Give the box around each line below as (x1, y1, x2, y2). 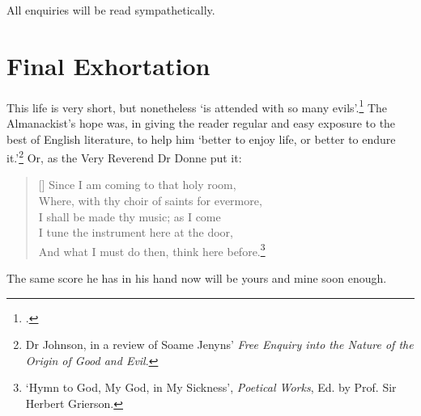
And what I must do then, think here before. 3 (38, 240, 266, 259)
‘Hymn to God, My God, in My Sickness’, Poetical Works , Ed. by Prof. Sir (25, 379, 397, 396)
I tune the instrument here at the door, (38, 224, 233, 241)
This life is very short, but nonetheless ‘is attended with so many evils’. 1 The (6, 96, 388, 116)
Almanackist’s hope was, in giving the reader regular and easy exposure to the (6, 114, 396, 131)
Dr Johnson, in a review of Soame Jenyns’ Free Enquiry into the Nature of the (25, 336, 414, 353)
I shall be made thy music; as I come (38, 208, 221, 225)
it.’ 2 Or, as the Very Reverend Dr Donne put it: (6, 147, 242, 166)
